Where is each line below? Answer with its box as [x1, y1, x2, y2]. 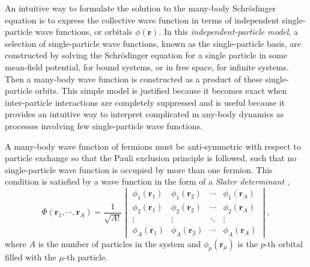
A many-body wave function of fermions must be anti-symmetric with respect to [5, 140, 301, 152]
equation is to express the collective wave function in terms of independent [5, 13, 279, 26]
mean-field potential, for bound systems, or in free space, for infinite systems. [5, 60, 289, 73]
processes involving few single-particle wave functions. [5, 119, 203, 132]
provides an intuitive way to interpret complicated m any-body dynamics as [5, 108, 284, 120]
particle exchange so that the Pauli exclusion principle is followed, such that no [5, 152, 297, 164]
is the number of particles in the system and [38, 237, 201, 250]
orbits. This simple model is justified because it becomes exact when [35, 84, 287, 97]
